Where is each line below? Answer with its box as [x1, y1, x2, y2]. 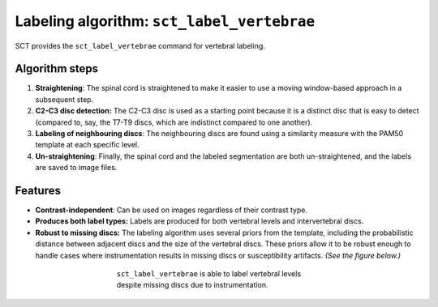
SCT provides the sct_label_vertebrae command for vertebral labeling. [15, 41, 265, 50]
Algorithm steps [15, 62, 99, 76]
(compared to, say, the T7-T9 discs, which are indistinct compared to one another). [35, 117, 313, 127]
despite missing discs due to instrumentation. [116, 280, 268, 290]
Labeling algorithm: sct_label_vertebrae [15, 12, 316, 30]
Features [15, 184, 61, 198]
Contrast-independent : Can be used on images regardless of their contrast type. [35, 205, 308, 215]
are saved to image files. [35, 163, 118, 173]
